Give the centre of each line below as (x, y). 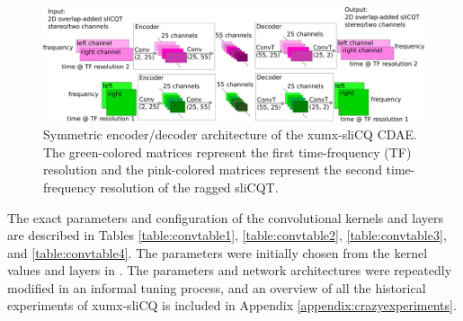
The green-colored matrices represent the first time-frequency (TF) (227, 152)
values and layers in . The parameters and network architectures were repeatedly (230, 270)
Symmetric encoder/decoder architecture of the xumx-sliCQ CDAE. (230, 134)
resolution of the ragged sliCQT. (189, 187)
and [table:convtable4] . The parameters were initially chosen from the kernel (218, 252)
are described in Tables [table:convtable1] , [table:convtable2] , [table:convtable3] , (227, 235)
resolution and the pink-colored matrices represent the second (213, 169)
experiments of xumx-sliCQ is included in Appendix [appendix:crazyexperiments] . (232, 305)
